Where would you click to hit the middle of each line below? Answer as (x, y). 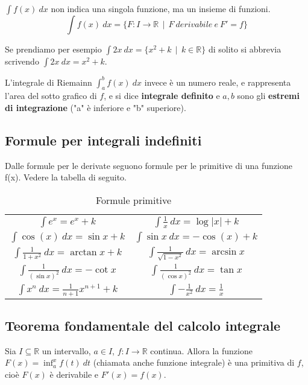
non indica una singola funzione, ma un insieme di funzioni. (161, 8)
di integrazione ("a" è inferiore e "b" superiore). (96, 107)
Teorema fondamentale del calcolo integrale (143, 325)
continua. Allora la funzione (201, 350)
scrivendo (22, 61)
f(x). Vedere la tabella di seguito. (66, 177)
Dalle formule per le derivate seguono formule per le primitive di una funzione (149, 165)
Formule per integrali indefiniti (103, 140)
